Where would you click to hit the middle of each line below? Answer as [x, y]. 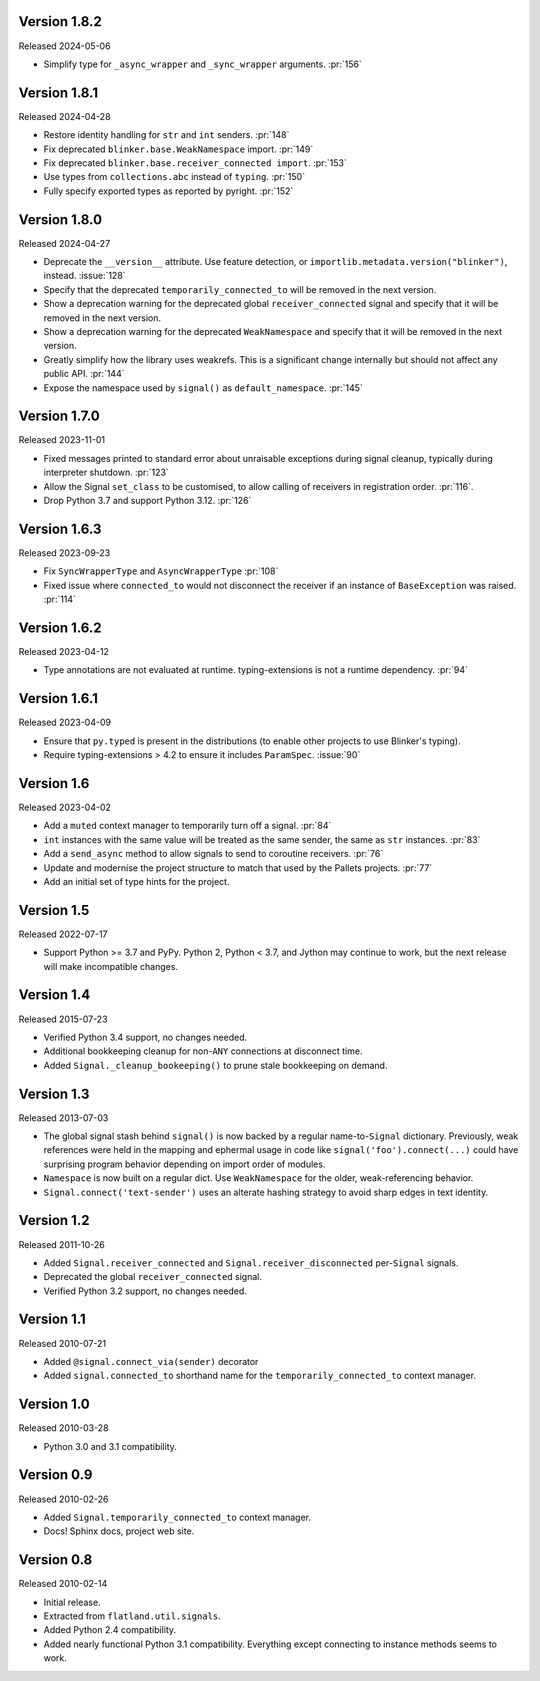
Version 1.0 [54, 1404]
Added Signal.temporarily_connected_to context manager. [177, 1517]
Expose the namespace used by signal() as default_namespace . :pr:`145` [203, 387]
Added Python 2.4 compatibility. [110, 1630]
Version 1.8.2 [60, 21]
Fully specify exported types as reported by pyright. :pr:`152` [168, 191]
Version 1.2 [54, 1220]
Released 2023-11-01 [61, 440]
